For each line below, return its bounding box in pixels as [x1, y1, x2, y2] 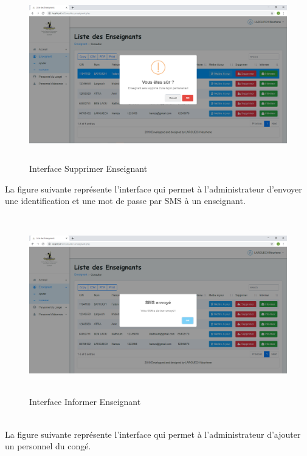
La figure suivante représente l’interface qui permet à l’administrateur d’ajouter [5, 427, 301, 440]
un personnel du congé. [5, 440, 91, 452]
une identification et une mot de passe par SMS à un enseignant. [5, 194, 246, 207]
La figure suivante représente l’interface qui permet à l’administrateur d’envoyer [5, 182, 302, 195]
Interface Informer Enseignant [29, 395, 141, 408]
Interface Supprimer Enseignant [29, 162, 148, 175]
